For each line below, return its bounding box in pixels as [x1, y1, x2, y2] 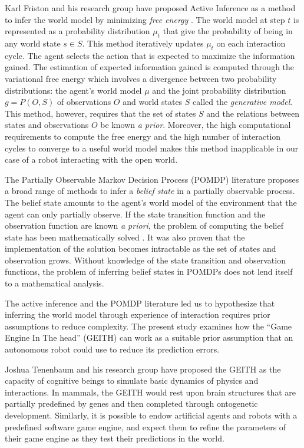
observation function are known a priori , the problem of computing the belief [5, 219, 283, 232]
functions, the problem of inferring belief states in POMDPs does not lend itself [5, 265, 293, 278]
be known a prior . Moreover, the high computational [100, 118, 291, 131]
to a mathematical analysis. [5, 277, 104, 289]
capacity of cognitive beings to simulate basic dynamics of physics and [5, 374, 259, 387]
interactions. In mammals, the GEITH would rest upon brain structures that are [5, 386, 296, 398]
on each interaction [216, 37, 286, 49]
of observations [57, 95, 111, 108]
